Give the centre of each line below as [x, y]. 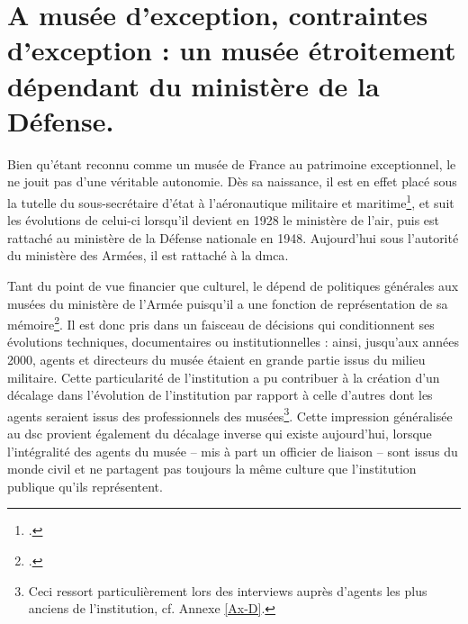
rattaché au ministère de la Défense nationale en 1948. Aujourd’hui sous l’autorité [233, 237]
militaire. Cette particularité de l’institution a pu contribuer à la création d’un [224, 377]
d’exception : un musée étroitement [232, 50]
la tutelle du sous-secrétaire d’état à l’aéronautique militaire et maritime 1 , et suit [231, 201]
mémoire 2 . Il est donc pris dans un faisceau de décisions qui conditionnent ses [221, 323]
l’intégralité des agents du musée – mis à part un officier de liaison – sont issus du [233, 451]
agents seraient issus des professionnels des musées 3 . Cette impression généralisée [230, 414]
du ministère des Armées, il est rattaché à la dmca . [148, 255]
